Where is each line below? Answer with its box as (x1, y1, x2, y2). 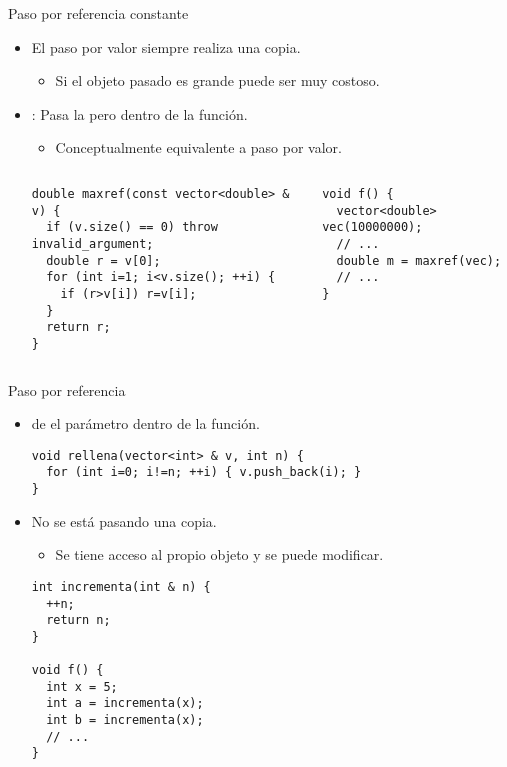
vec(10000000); (322, 220, 423, 235)
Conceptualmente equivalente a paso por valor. (55, 137, 342, 158)
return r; (46, 320, 111, 335)
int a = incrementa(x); (46, 696, 204, 711)
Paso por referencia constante (8, 3, 189, 23)
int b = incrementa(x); (46, 713, 204, 728)
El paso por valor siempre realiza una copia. (31, 36, 301, 57)
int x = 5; (46, 679, 118, 694)
